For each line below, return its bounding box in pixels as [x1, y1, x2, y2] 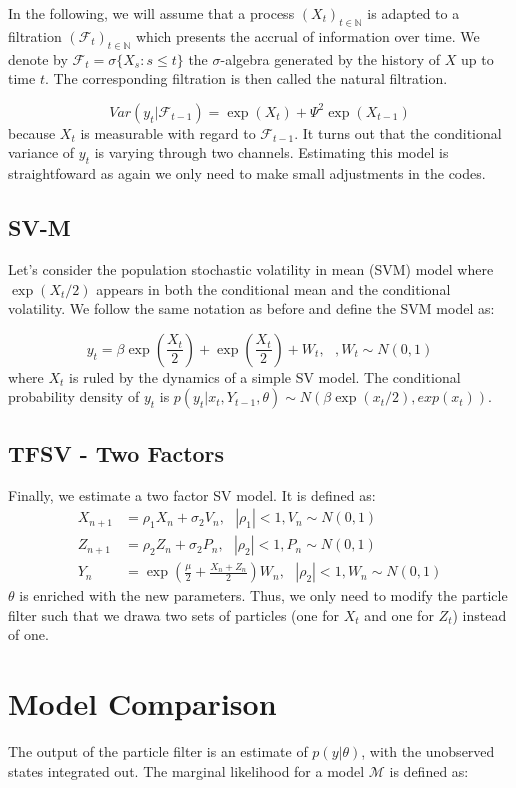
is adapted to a [367, 3, 460, 23]
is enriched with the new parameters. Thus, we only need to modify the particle [19, 585, 508, 606]
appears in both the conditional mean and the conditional [96, 278, 451, 299]
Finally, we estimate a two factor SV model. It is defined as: [8, 484, 376, 505]
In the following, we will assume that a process [8, 3, 295, 23]
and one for [364, 604, 434, 625]
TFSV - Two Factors [8, 437, 225, 468]
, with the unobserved [361, 741, 495, 762]
